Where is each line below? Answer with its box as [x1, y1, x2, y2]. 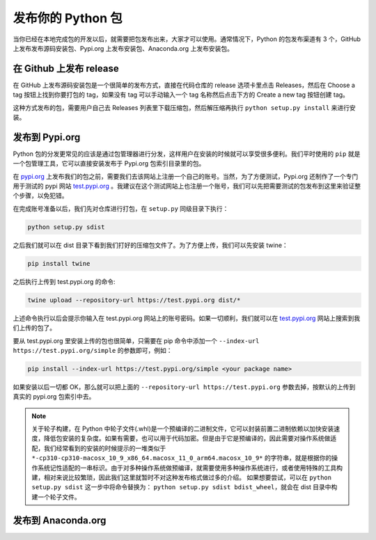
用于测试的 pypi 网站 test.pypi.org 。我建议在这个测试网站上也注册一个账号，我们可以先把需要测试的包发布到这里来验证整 [13, 182, 361, 191]
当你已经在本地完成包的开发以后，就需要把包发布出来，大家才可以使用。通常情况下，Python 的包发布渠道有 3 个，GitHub [13, 35, 361, 43]
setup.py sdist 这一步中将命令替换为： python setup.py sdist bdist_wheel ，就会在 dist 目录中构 [31, 483, 338, 491]
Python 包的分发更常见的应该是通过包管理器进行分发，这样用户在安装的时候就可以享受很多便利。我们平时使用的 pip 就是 [13, 150, 361, 158]
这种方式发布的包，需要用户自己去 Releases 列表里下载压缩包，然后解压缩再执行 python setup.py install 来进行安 [13, 103, 357, 111]
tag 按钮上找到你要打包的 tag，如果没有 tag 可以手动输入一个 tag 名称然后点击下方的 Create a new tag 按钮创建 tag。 [13, 90, 350, 99]
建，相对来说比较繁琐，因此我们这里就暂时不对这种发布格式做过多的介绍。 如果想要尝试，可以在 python [31, 473, 332, 482]
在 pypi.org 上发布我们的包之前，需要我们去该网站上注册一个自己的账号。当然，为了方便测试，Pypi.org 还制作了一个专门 [13, 172, 359, 180]
